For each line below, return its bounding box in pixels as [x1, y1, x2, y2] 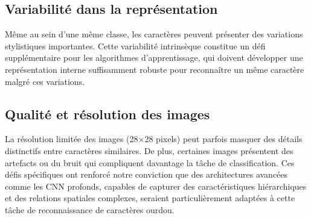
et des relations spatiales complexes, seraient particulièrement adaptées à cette [5, 192, 295, 204]
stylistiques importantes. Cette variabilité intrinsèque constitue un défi [5, 39, 266, 52]
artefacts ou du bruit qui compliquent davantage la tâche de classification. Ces [5, 156, 295, 169]
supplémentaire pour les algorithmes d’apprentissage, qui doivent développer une [5, 51, 303, 64]
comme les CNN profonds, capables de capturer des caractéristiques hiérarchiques [5, 179, 307, 192]
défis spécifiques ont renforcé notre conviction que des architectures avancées [5, 168, 288, 181]
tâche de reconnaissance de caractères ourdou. [5, 203, 175, 216]
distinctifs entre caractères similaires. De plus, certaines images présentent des [5, 144, 293, 157]
